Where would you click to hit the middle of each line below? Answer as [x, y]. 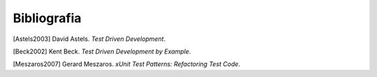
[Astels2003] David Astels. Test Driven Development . [89, 39]
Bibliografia [47, 18]
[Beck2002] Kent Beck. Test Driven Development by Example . [102, 51]
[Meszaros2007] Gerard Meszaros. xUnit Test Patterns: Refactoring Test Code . [127, 64]
